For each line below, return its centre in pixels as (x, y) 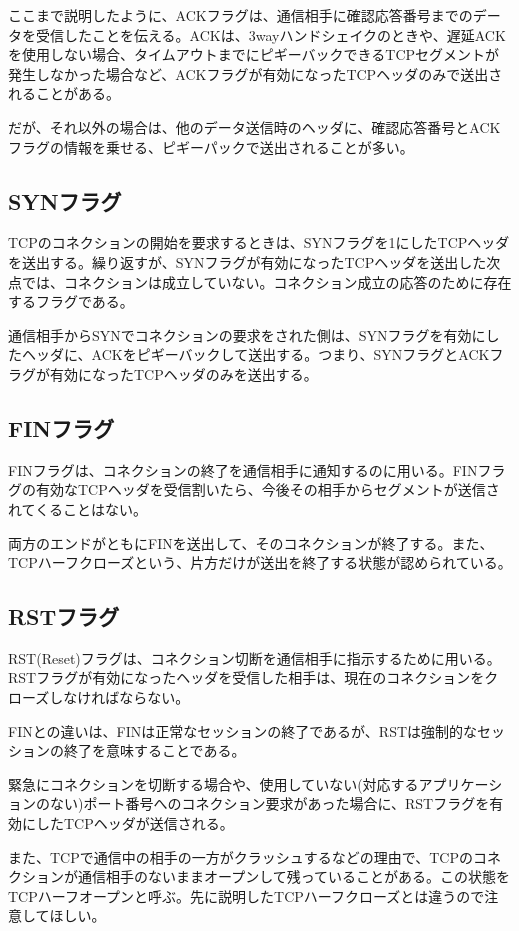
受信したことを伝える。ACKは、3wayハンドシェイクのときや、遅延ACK (270, 34)
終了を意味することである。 (154, 750)
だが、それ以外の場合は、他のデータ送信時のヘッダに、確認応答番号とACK (254, 126)
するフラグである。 (71, 301)
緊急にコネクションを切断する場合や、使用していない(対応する (213, 783)
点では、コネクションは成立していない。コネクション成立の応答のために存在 (260, 281)
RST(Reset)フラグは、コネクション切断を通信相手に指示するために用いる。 (254, 657)
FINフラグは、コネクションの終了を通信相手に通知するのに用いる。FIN (243, 469)
